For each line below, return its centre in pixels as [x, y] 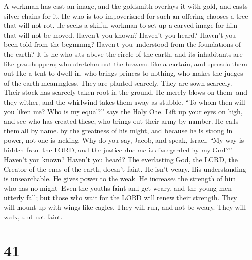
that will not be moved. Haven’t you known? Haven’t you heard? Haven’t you [120, 34]
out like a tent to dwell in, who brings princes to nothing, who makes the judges [124, 73]
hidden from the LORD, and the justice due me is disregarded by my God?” [118, 149]
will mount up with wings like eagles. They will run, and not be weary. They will [125, 207]
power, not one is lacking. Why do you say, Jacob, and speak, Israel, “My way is [124, 140]
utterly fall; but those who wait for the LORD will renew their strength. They [121, 197]
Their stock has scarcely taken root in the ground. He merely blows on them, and [126, 92]
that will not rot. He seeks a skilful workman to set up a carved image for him [121, 25]
